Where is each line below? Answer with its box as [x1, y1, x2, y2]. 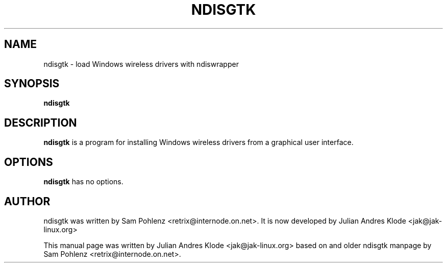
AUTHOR [4, 195, 51, 208]
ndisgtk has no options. [43, 177, 123, 186]
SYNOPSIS [4, 77, 60, 90]
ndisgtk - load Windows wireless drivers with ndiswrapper [43, 59, 239, 68]
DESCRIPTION [4, 116, 77, 129]
